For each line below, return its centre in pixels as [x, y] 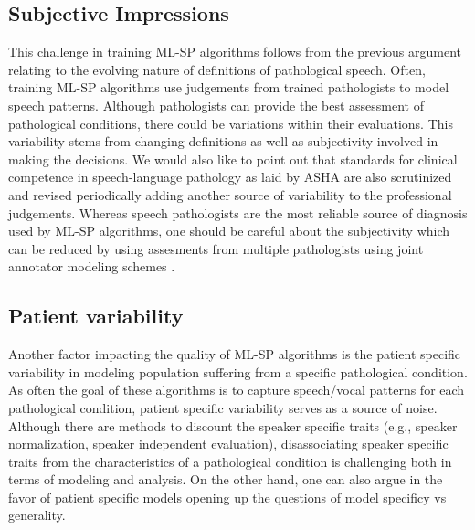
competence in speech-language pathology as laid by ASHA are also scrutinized [230, 177]
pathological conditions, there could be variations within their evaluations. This [231, 123]
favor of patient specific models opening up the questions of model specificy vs [227, 497]
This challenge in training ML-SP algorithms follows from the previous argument [235, 52]
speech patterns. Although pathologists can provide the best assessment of [216, 105]
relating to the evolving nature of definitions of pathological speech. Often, [217, 69]
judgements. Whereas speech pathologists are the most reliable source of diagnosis [238, 212]
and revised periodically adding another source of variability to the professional [230, 194]
